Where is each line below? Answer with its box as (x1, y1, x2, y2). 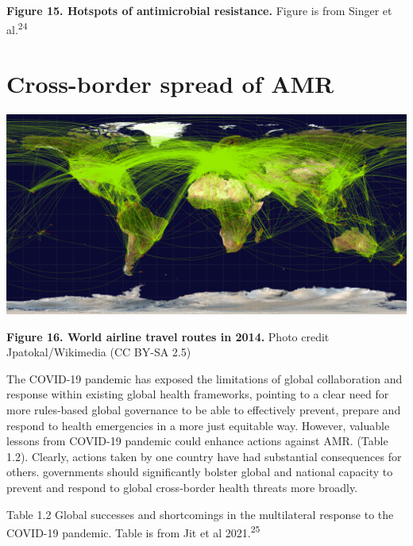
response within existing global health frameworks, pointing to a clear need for (6, 386, 389, 402)
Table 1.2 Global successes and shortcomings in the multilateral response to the (6, 506, 394, 522)
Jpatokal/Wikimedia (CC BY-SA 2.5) (6, 344, 191, 360)
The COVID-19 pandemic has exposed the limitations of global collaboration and (6, 370, 403, 386)
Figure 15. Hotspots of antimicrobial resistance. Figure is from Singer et (6, 2, 392, 18)
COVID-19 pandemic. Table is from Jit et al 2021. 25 (6, 522, 261, 540)
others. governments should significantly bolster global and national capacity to (6, 463, 393, 480)
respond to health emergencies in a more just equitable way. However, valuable (6, 417, 390, 433)
